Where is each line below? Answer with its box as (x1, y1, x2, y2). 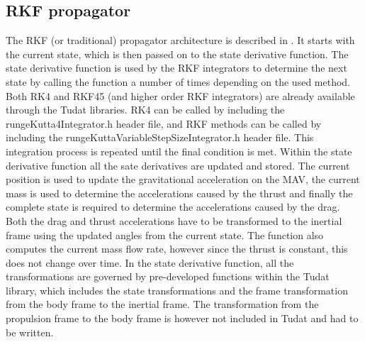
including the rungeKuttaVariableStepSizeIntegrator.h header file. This (6, 130, 314, 145)
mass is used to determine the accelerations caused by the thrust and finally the (6, 185, 353, 200)
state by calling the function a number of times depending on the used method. (6, 74, 351, 89)
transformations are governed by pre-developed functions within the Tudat (6, 269, 330, 284)
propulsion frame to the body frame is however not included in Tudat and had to (6, 311, 359, 326)
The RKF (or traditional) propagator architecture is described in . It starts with (6, 33, 355, 48)
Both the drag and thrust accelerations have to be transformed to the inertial (6, 213, 342, 228)
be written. (6, 324, 54, 339)
